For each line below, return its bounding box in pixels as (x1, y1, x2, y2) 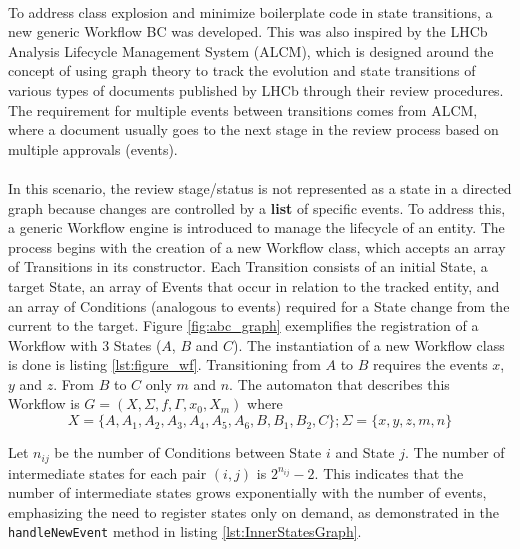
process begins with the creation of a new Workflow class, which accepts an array (8, 236, 506, 257)
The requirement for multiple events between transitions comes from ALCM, (8, 99, 478, 120)
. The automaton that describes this (229, 373, 450, 394)
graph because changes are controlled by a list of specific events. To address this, (8, 197, 506, 218)
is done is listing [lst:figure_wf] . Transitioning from (8, 354, 321, 375)
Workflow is (8, 393, 80, 414)
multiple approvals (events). (8, 138, 178, 159)
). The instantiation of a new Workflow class (232, 334, 505, 355)
